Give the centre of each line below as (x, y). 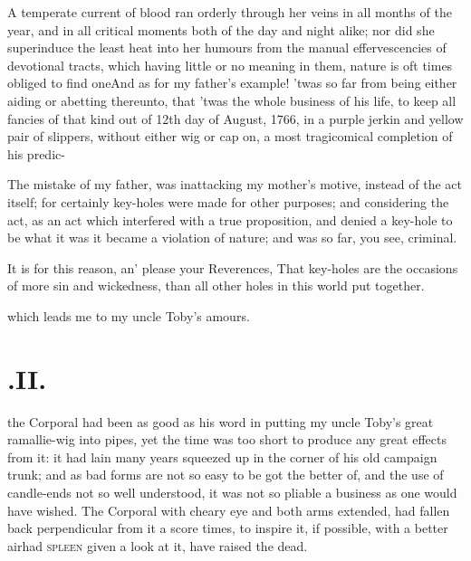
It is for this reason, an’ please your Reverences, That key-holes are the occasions (233, 267)
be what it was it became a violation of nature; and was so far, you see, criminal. (232, 238)
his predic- (36, 153)
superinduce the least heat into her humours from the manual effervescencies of (227, 48)
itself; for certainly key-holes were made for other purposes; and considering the (228, 201)
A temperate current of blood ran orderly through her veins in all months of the (230, 12)
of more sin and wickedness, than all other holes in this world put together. (216, 285)
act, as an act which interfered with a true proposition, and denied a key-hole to (230, 219)
